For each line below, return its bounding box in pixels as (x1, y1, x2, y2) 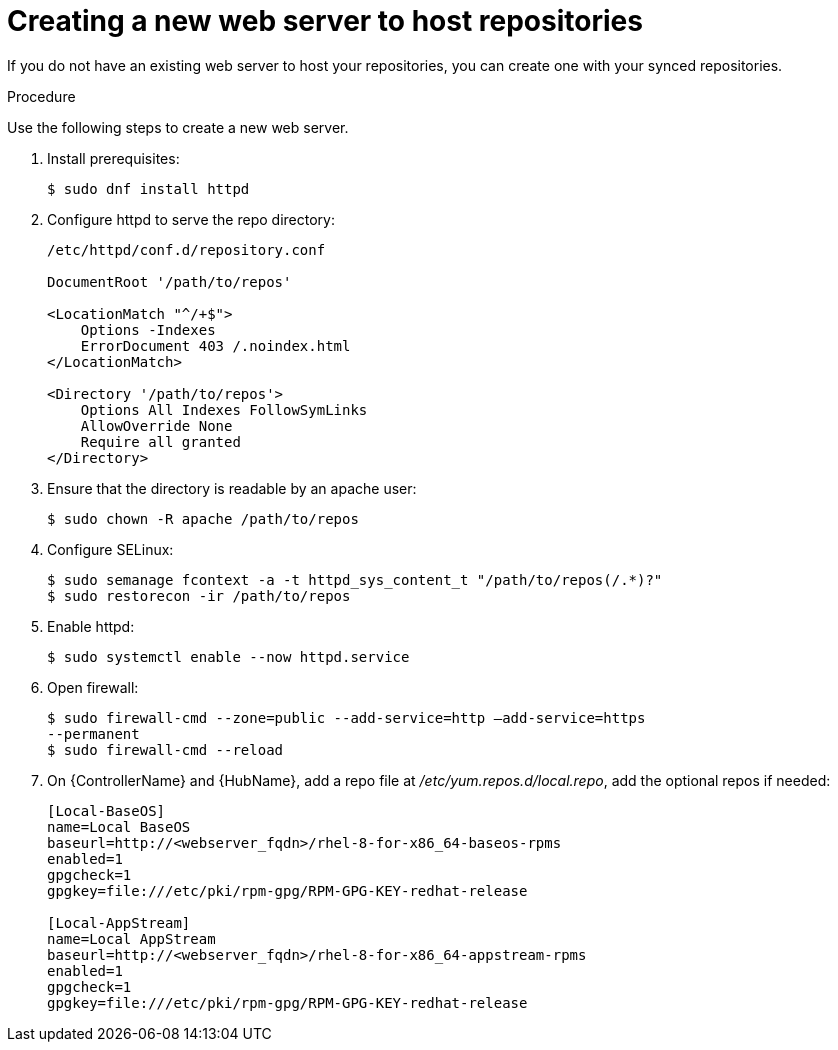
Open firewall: (47, 678, 139, 696)
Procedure (7, 87, 76, 105)
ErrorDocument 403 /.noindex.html (80, 337, 351, 354)
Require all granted (80, 433, 241, 450)
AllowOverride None (80, 417, 233, 434)
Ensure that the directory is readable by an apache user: (47, 479, 417, 497)
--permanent (47, 725, 140, 742)
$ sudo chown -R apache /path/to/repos (47, 510, 359, 527)
